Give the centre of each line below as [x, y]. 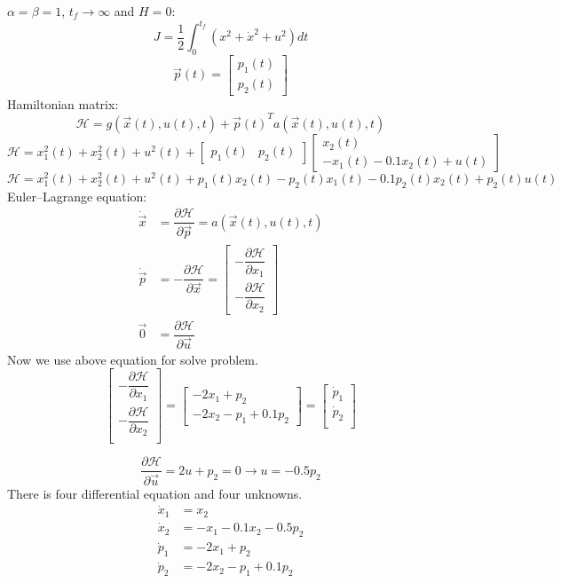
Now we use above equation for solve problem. [133, 359]
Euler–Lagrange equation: [77, 196]
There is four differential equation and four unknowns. [155, 493]
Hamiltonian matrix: [63, 103]
